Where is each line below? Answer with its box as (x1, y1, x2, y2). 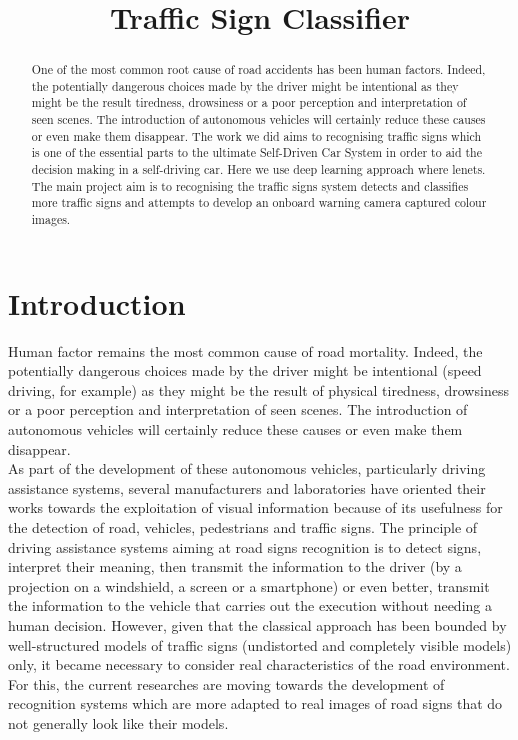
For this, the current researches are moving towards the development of (8, 673, 445, 694)
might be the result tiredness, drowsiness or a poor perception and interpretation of (31, 94, 467, 111)
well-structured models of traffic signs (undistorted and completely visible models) (8, 634, 512, 655)
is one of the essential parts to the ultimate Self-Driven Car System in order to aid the (31, 144, 482, 161)
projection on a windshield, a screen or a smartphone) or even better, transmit (8, 575, 490, 596)
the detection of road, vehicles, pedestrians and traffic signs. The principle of (8, 517, 478, 538)
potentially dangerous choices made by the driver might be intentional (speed (8, 360, 482, 381)
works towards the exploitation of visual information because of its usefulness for (8, 497, 503, 518)
